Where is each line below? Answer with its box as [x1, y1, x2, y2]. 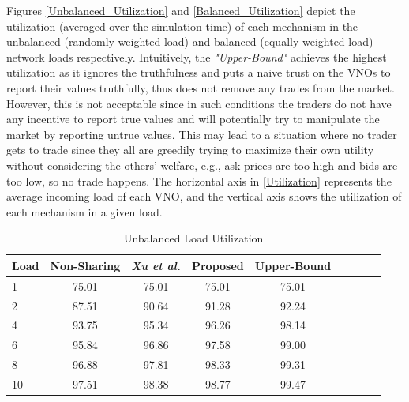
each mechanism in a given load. [6, 203, 163, 220]
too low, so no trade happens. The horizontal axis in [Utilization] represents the [6, 172, 392, 189]
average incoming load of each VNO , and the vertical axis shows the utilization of [6, 188, 402, 205]
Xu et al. [131, 257, 181, 273]
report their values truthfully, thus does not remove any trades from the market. [6, 79, 395, 96]
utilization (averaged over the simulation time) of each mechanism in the [6, 17, 358, 34]
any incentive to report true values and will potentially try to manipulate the [6, 111, 380, 127]
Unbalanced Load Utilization [123, 230, 264, 246]
